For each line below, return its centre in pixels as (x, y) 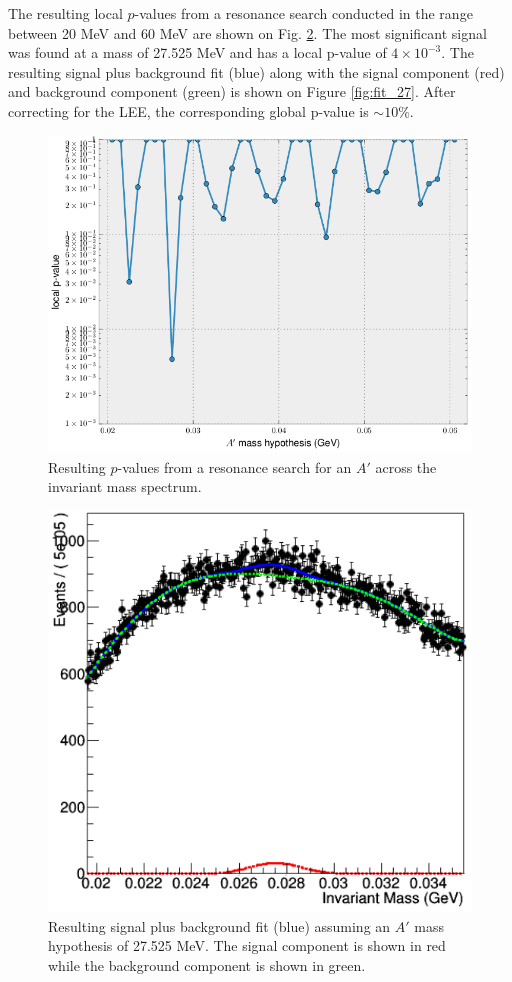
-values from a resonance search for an (234, 466)
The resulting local (65, 13)
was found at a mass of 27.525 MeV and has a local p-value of (197, 52)
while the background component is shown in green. (207, 965)
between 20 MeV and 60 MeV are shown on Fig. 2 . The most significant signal (247, 32)
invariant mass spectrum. (125, 486)
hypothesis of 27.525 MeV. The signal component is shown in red (247, 945)
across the (406, 466)
